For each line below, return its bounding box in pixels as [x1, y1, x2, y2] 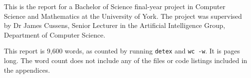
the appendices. [4, 65, 50, 75]
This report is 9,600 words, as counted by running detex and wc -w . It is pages [4, 46, 240, 56]
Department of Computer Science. [4, 29, 106, 39]
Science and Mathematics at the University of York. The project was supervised [4, 11, 242, 21]
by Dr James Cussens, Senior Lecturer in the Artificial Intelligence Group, [4, 20, 225, 30]
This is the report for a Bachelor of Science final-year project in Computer [4, 1, 226, 11]
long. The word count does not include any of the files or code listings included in [4, 55, 248, 65]
